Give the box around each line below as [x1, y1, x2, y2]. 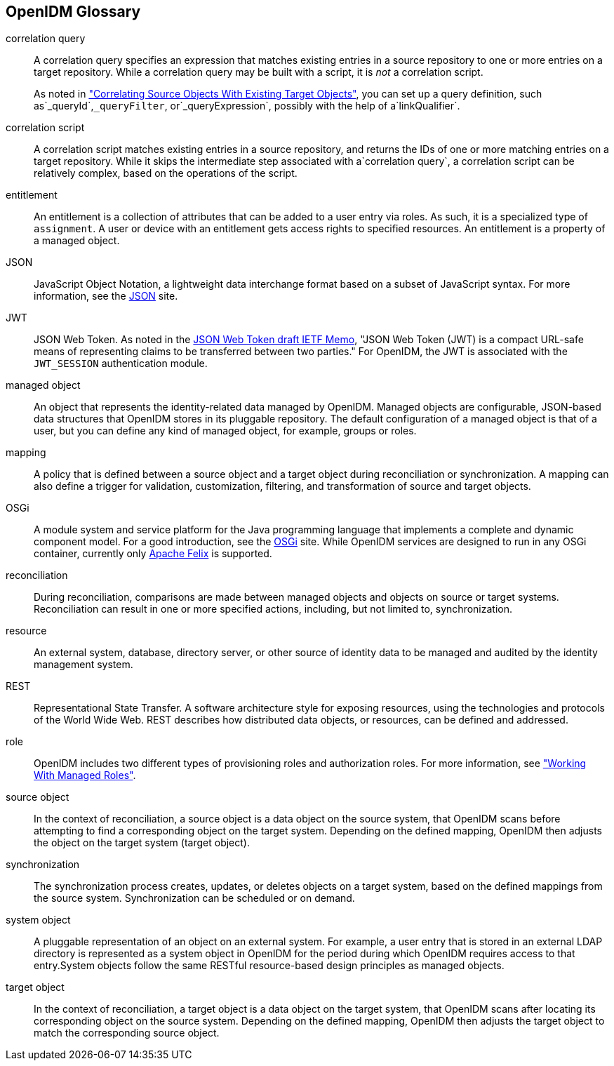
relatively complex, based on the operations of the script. [34, 167, 298, 180]
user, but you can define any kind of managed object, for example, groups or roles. [34, 425, 417, 437]
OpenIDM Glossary [6, 3, 141, 20]
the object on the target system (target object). [34, 837, 250, 849]
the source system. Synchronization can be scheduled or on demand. [34, 892, 355, 905]
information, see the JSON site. [34, 290, 178, 302]
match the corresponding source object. [34, 1027, 220, 1039]
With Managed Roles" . [34, 769, 136, 782]
